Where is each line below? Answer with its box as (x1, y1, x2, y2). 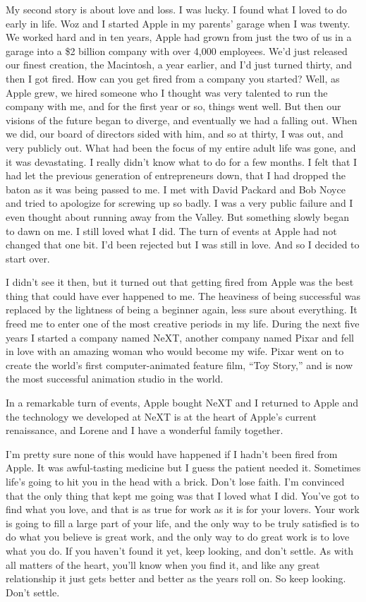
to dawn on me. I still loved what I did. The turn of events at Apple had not (6, 223, 337, 238)
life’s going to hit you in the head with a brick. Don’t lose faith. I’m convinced (6, 474, 345, 488)
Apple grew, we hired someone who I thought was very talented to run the (6, 85, 328, 100)
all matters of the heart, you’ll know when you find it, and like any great (6, 557, 320, 572)
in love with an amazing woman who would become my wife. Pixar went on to (6, 344, 344, 359)
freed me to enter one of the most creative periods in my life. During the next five (6, 316, 360, 331)
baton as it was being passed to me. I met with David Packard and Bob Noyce (6, 181, 346, 196)
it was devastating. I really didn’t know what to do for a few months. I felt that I (6, 154, 358, 169)
